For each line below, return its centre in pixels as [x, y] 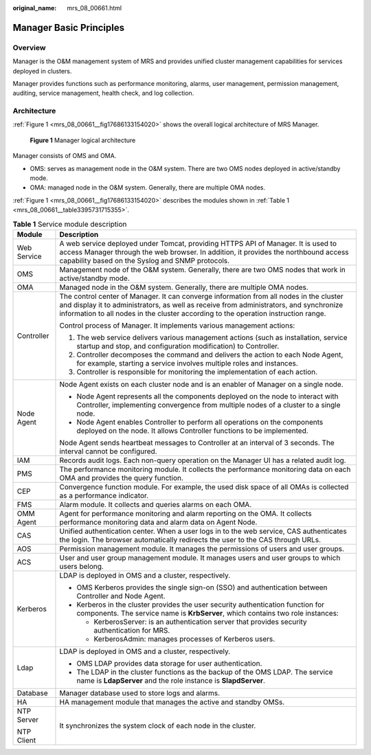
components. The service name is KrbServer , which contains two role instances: [208, 613]
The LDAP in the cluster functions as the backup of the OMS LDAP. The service [205, 672]
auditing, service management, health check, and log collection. [103, 93]
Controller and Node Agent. [121, 596]
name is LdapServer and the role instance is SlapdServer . [171, 680]
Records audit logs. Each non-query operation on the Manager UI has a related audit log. [203, 460]
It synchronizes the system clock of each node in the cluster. [158, 725]
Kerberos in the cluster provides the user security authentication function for [201, 605]
